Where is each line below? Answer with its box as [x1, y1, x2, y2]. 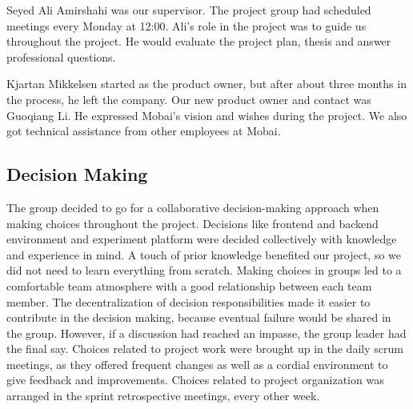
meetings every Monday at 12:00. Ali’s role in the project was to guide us [6, 17, 367, 34]
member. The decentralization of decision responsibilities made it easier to [6, 293, 371, 310]
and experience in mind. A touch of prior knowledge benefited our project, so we [6, 246, 402, 263]
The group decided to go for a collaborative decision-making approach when [6, 198, 379, 215]
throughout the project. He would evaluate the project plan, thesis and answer [6, 33, 391, 50]
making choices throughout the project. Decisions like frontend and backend [6, 215, 379, 231]
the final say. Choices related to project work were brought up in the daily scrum [6, 340, 403, 357]
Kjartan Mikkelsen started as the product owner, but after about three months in [6, 75, 407, 92]
